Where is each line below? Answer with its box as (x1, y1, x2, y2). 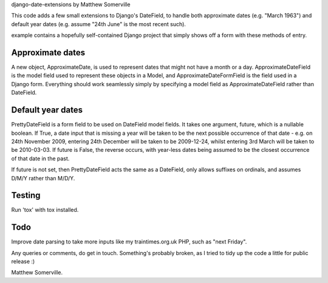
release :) (11, 258, 35, 265)
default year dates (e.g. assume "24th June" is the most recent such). (11, 20, 186, 27)
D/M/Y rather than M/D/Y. (11, 174, 75, 182)
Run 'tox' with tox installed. (11, 206, 79, 214)
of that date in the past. (11, 155, 70, 162)
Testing (11, 190, 41, 200)
